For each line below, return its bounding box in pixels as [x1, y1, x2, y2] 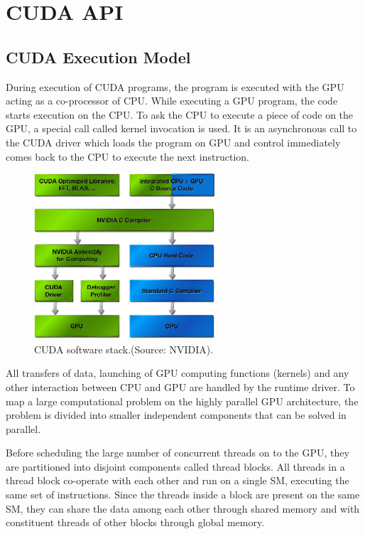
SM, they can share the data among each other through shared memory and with [6, 501, 360, 516]
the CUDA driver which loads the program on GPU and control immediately [6, 134, 341, 149]
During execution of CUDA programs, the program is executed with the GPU [6, 79, 344, 94]
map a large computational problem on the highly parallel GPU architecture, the [6, 393, 359, 408]
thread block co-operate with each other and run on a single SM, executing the [6, 473, 349, 488]
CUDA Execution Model [6, 46, 191, 68]
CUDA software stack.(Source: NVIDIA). [34, 341, 214, 356]
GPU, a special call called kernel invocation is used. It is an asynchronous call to [6, 121, 357, 136]
